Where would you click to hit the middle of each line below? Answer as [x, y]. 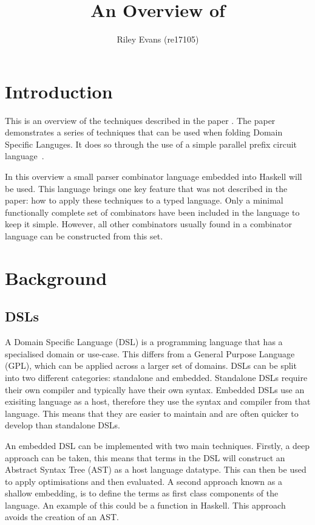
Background [56, 277]
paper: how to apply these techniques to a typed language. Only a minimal [144, 200]
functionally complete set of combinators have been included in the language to [152, 212]
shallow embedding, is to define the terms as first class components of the [142, 493]
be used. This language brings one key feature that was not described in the [146, 188]
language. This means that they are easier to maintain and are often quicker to [152, 413]
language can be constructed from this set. [84, 236]
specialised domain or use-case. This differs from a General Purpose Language [150, 353]
